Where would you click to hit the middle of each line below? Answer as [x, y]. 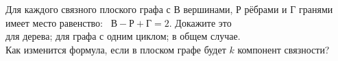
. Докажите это [200, 22]
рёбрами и [266, 9]
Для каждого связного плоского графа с [88, 9]
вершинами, [208, 9]
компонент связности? [283, 49]
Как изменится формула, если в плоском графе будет [116, 49]
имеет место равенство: [54, 22]
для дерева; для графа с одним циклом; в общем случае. [123, 36]
